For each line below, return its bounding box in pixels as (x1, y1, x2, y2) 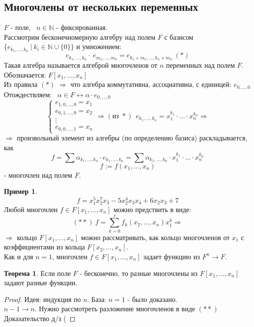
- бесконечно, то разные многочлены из (80, 268, 198, 278)
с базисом (164, 31, 194, 42)
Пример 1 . (4, 186, 37, 196)
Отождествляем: (4, 89, 52, 99)
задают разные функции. (4, 277, 78, 288)
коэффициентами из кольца (4, 242, 85, 252)
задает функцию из (143, 251, 200, 261)
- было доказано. (127, 294, 177, 304)
